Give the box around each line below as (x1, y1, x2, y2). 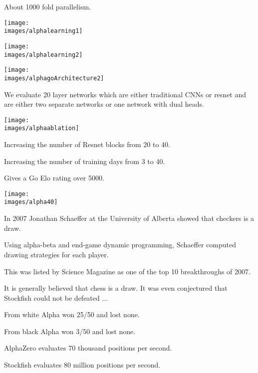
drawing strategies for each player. (4, 249, 109, 259)
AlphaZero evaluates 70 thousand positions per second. (4, 343, 172, 353)
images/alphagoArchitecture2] (4, 74, 104, 82)
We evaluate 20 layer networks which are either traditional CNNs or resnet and (4, 89, 247, 99)
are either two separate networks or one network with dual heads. (4, 99, 204, 109)
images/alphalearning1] (4, 27, 83, 35)
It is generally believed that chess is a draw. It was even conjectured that (4, 283, 228, 293)
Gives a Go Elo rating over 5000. (4, 173, 104, 183)
